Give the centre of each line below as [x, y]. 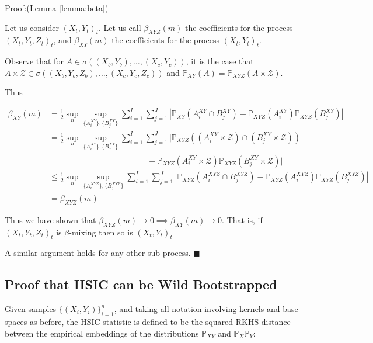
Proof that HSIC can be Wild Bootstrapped [141, 284]
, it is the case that [220, 61]
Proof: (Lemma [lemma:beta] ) [57, 8]
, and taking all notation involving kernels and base [206, 309]
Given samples [31, 309]
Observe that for [34, 61]
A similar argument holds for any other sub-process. [98, 253]
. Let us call [120, 27]
